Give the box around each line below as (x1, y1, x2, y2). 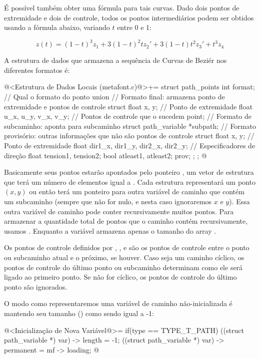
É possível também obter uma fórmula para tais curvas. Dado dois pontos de (4, 2, 239, 12)
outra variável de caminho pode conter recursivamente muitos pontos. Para (4, 206, 234, 216)
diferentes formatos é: (4, 64, 70, 75)
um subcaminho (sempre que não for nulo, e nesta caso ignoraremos (4, 196, 212, 206)
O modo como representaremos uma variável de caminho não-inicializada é (4, 298, 232, 309)
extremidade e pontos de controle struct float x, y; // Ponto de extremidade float (4, 101, 253, 111)
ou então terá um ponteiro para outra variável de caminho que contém (29, 186, 244, 197)
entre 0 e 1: (117, 22, 151, 32)
